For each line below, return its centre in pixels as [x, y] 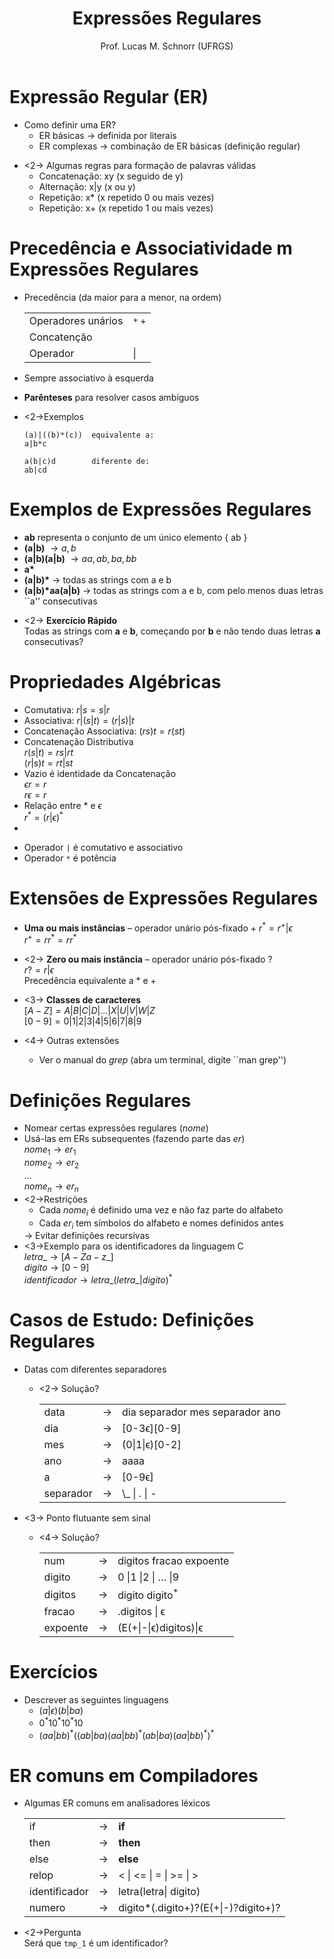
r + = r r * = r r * [50, 939]
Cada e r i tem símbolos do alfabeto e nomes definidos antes [161, 1224]
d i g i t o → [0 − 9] [56, 1268]
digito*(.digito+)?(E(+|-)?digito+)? [199, 1908]
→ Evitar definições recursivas [86, 1236]
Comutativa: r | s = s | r [67, 709]
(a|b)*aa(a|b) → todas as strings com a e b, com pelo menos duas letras [173, 590]
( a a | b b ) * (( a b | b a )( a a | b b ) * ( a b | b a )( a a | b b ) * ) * [126, 1734]
